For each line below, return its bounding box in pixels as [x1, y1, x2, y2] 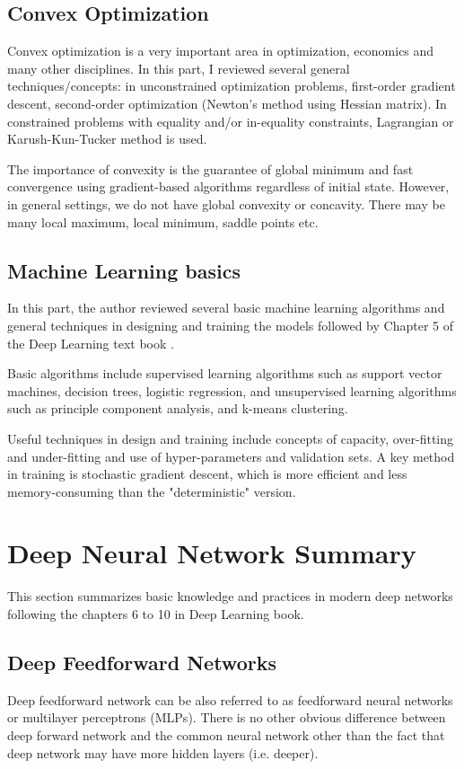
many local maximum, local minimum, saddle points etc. [7, 212, 319, 231]
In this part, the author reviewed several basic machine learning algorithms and [7, 298, 445, 317]
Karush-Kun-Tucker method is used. [7, 129, 207, 148]
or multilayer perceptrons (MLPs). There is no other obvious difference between [7, 708, 446, 727]
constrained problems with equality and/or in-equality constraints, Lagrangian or [7, 111, 454, 130]
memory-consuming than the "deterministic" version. [7, 482, 296, 500]
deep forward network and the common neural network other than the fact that [7, 725, 445, 744]
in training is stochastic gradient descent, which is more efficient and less [7, 464, 407, 483]
